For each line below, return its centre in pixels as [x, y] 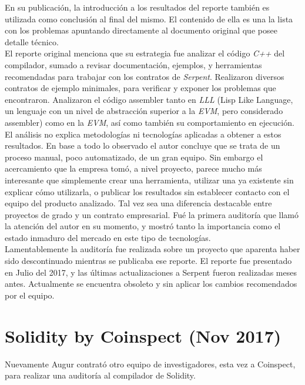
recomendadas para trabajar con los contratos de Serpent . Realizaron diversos [145, 76]
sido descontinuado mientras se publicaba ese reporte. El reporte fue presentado [148, 261]
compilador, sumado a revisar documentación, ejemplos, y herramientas [133, 64]
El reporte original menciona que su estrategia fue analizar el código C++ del [145, 53]
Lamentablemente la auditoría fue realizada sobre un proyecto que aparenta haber [152, 249]
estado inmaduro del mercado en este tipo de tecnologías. [108, 237]
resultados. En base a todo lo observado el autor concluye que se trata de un [143, 145]
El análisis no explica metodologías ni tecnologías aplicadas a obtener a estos [143, 134]
